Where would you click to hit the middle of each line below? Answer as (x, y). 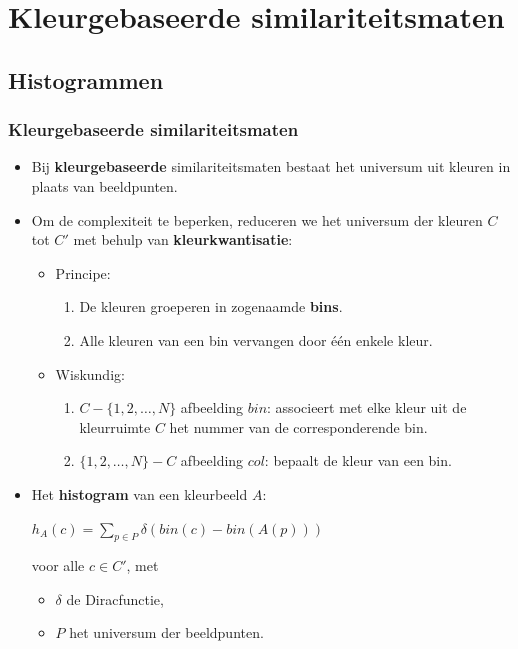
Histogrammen (86, 79)
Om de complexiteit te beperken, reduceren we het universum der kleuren (257, 219)
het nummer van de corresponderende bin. (298, 426)
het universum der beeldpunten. (166, 632)
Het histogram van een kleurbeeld (139, 493)
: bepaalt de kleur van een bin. (358, 460)
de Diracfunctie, (115, 598)
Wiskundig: (90, 373)
